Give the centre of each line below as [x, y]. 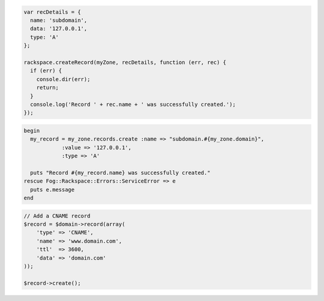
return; [48, 88]
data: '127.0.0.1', [59, 29]
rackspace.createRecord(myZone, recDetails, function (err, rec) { [125, 62]
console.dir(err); [63, 79]
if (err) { [46, 71]
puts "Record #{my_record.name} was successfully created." [120, 172]
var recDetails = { [52, 12]
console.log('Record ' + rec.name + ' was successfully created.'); [133, 104]
